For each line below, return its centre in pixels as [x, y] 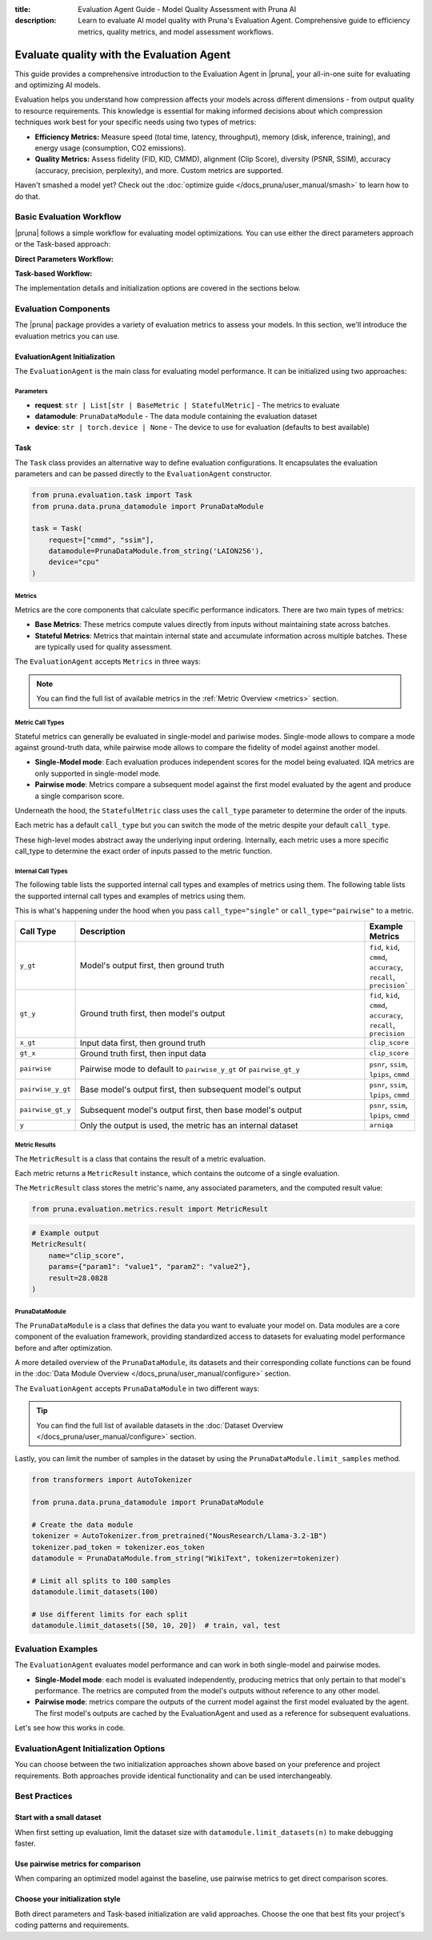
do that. [28, 196]
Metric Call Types [40, 722]
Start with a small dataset [58, 1817]
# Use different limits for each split [110, 1615]
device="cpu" [74, 562]
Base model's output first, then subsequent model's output [190, 1089]
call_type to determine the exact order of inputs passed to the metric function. [144, 851]
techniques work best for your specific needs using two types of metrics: [136, 122]
